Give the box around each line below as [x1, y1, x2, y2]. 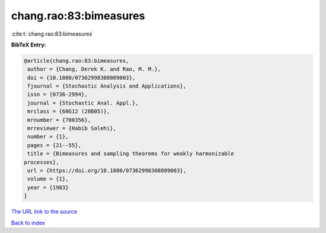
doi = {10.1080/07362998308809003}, [27, 74, 136, 81]
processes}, [24, 159, 60, 165]
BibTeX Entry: [11, 41, 46, 48]
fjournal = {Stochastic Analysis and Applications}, [27, 83, 187, 90]
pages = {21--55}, [27, 142, 81, 148]
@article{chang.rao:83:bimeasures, [24, 57, 129, 64]
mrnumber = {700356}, [27, 116, 91, 123]
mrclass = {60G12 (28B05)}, [27, 108, 110, 115]
